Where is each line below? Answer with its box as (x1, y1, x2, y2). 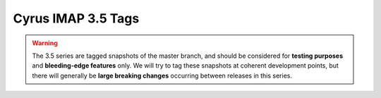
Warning (32, 39, 58, 47)
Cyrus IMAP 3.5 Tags (13, 11, 140, 26)
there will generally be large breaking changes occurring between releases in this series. (32, 71, 293, 80)
